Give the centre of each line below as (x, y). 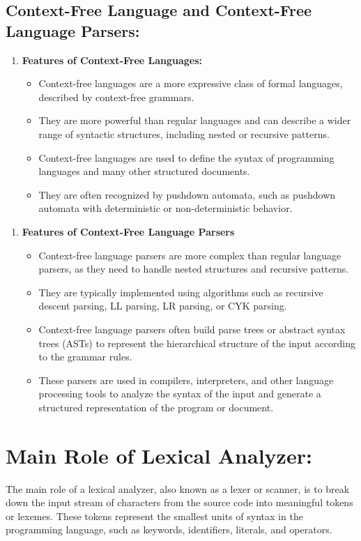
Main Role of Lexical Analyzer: (159, 455)
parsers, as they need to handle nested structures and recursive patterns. (194, 269)
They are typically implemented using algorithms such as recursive (181, 292)
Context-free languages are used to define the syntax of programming (186, 157)
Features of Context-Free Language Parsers (128, 231)
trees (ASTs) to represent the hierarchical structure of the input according (197, 343)
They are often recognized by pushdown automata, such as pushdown (187, 194)
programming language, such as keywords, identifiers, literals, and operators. (169, 529)
